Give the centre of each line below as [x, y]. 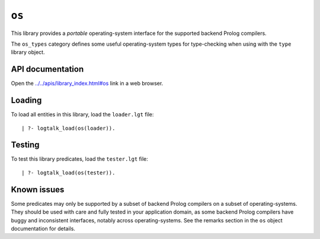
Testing [25, 145]
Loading [26, 101]
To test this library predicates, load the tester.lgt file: [79, 159]
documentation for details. [43, 228]
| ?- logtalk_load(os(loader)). [68, 128]
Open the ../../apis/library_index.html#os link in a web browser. [87, 84]
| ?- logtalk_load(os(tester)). [68, 173]
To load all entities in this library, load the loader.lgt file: [82, 114]
